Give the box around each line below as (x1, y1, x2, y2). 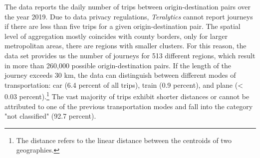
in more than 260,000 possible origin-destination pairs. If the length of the (4, 60, 231, 70)
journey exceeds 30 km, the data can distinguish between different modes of (4, 70, 236, 80)
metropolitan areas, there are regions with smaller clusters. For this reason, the (4, 40, 247, 51)
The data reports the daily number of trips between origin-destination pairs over (4, 1, 251, 11)
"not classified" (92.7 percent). (4, 111, 96, 121)
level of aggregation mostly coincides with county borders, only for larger (4, 30, 228, 41)
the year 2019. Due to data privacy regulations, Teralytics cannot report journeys (4, 11, 253, 21)
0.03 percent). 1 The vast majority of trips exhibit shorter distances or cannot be (4, 90, 250, 101)
